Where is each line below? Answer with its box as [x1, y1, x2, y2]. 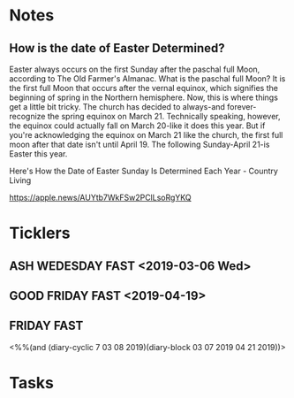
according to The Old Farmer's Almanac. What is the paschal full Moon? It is [9, 73, 286, 84]
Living [9, 175, 32, 186]
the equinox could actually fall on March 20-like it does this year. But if [9, 120, 266, 131]
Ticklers [9, 223, 71, 243]
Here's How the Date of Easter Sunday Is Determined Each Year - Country [9, 165, 278, 176]
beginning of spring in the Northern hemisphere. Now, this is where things [9, 92, 278, 103]
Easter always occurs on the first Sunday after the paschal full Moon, [9, 64, 260, 74]
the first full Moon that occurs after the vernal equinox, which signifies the [9, 83, 278, 93]
